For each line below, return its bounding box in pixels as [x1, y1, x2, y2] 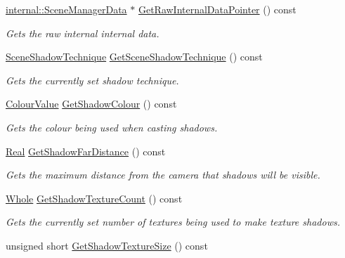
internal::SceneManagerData [6, 2, 127, 16]
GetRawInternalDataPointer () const [138, 2, 297, 16]
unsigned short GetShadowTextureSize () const [6, 238, 208, 252]
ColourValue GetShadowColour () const [6, 96, 177, 111]
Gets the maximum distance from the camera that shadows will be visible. [6, 167, 320, 182]
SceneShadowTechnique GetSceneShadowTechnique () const [6, 49, 263, 64]
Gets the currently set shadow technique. [6, 72, 179, 87]
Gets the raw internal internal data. [6, 25, 160, 40]
